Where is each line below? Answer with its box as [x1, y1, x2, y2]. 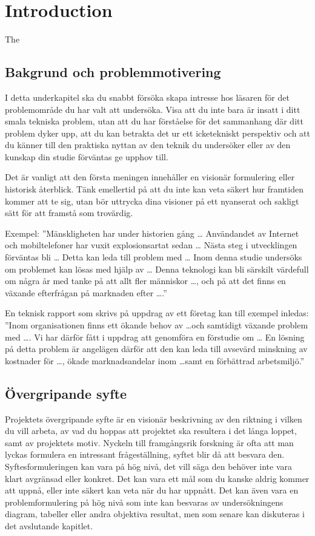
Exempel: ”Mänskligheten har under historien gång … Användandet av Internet [5, 226, 299, 239]
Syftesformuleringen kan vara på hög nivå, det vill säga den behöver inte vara [5, 460, 293, 472]
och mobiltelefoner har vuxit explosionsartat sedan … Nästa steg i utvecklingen [5, 239, 297, 251]
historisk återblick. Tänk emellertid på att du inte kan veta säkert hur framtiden [5, 183, 303, 195]
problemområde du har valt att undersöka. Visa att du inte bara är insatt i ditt [5, 103, 300, 115]
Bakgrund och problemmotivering [5, 63, 221, 81]
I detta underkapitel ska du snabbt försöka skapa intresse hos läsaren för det [5, 90, 290, 103]
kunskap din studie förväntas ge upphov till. [5, 150, 168, 163]
